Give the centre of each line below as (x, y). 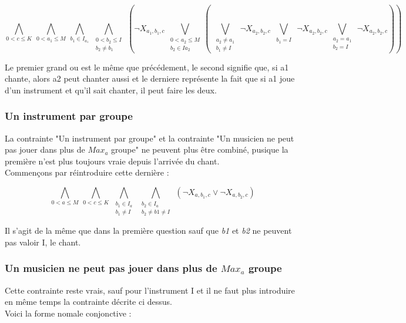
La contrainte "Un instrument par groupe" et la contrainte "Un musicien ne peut (150, 138)
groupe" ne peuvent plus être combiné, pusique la (200, 149)
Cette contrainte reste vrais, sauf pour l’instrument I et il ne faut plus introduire (150, 290)
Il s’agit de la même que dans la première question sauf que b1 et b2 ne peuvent (148, 231)
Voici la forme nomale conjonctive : (68, 313)
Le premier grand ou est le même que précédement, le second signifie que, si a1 (147, 67)
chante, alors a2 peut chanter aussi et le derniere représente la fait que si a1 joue (150, 78)
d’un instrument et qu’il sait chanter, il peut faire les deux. (111, 90)
